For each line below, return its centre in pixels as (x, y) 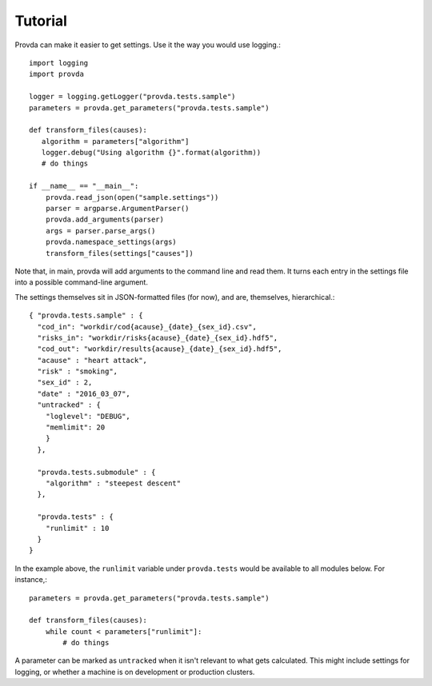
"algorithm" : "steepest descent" (113, 483)
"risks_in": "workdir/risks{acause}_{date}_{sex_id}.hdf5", (158, 337)
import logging (59, 63)
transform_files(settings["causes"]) (119, 253)
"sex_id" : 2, (65, 383)
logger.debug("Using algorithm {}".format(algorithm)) (151, 153)
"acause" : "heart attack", (92, 360)
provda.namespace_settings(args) (111, 242)
